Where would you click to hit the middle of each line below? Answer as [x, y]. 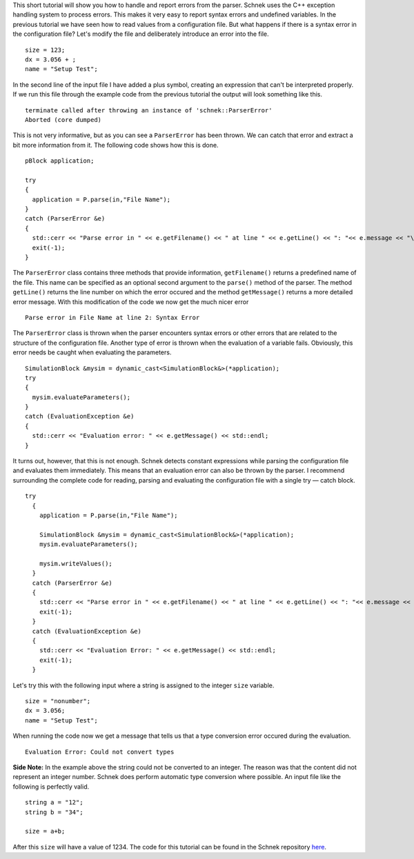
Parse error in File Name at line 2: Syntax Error [112, 317]
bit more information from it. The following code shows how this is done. [116, 145]
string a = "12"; [54, 802]
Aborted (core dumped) [63, 120]
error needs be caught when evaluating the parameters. [92, 352]
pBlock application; [60, 161]
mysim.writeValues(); [76, 563]
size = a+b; [45, 831]
